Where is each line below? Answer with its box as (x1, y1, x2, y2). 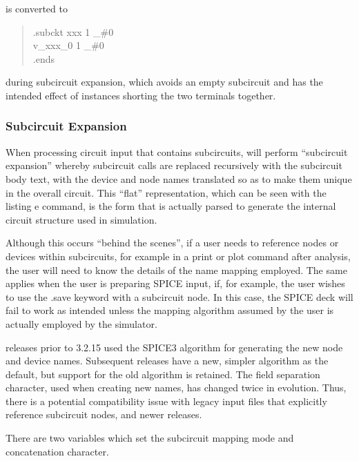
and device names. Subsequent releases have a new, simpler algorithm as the (6, 353, 329, 368)
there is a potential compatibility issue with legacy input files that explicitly (6, 393, 327, 408)
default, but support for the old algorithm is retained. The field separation (6, 366, 320, 381)
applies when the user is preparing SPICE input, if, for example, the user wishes (6, 276, 345, 291)
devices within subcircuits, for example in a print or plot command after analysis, (6, 248, 351, 263)
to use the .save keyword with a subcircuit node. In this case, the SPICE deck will (6, 289, 353, 304)
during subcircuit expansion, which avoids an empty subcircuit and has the (6, 75, 323, 89)
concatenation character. (6, 444, 109, 458)
